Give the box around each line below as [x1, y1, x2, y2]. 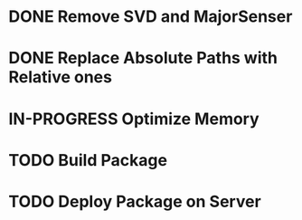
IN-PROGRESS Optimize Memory [8, 109, 260, 129]
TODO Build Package [8, 149, 168, 170]
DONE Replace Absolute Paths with [8, 48, 278, 69]
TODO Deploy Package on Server [8, 191, 261, 212]
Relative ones [8, 67, 112, 88]
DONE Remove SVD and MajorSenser [8, 6, 293, 27]
